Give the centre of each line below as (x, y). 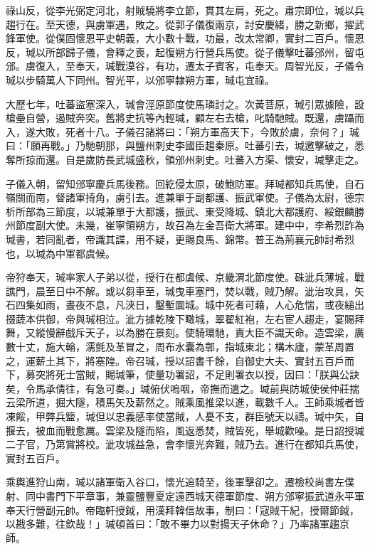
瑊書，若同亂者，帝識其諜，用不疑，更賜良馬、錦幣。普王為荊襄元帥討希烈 (180, 239)
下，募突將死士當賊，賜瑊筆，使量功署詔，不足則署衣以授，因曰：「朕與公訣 (183, 374)
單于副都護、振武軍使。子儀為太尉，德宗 (269, 197)
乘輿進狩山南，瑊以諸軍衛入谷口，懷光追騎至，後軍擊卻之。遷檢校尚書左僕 (180, 482)
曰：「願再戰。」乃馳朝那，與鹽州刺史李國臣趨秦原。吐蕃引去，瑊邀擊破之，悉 (185, 145)
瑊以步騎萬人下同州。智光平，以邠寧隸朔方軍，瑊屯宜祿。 (140, 79)
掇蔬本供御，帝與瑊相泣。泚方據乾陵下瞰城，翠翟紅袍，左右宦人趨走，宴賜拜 (185, 318)
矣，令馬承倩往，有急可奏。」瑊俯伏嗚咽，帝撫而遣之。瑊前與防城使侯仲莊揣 (183, 388)
